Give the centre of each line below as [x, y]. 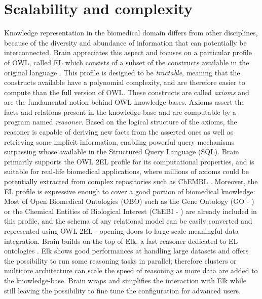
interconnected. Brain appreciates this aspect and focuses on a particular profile [128, 52]
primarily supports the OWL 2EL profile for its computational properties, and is [129, 161]
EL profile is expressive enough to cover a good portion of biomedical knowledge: [130, 191]
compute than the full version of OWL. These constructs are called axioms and [127, 92]
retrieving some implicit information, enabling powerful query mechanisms [119, 141]
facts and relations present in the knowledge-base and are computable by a [120, 112]
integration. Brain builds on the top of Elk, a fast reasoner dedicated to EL [121, 241]
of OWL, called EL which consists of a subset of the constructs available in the [127, 62]
